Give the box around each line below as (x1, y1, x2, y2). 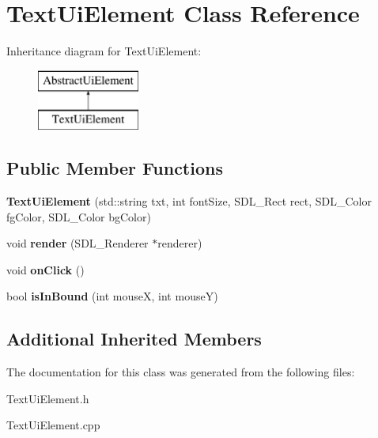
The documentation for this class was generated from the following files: (6, 364, 355, 380)
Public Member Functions (6, 156, 223, 180)
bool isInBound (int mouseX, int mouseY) (6, 288, 218, 304)
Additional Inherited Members (6, 327, 262, 351)
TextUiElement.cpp (6, 417, 100, 433)
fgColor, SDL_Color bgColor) (6, 208, 151, 225)
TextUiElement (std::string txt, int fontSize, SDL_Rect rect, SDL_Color (6, 193, 372, 210)
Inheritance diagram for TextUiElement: (6, 43, 202, 59)
